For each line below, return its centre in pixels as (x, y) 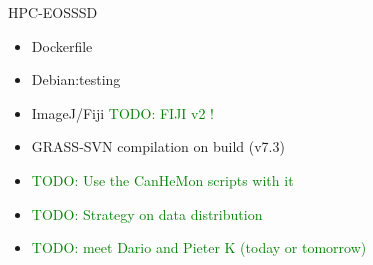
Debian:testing (76, 79)
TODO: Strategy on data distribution (147, 213)
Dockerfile (62, 45)
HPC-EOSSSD (53, 12)
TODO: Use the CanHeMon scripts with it (162, 179)
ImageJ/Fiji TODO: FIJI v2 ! (122, 112)
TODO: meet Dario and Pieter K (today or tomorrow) (199, 247)
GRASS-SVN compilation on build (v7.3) (158, 146)
